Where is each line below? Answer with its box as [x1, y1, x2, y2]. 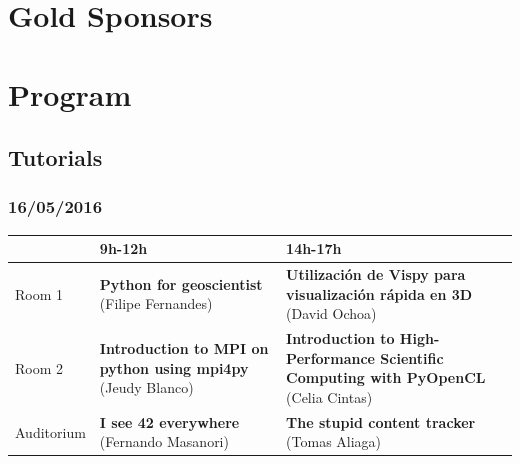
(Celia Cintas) [286, 386, 373, 407]
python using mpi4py [99, 357, 249, 378]
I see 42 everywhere [99, 411, 240, 432]
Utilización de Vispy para [286, 264, 466, 285]
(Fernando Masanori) [99, 431, 229, 452]
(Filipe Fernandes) [99, 293, 213, 314]
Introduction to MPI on [99, 337, 269, 358]
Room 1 [15, 283, 64, 304]
